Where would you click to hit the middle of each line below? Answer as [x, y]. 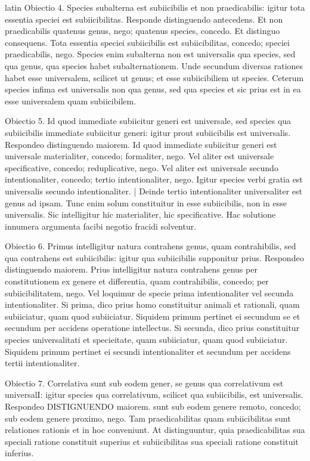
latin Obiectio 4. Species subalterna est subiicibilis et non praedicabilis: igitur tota [155, 7]
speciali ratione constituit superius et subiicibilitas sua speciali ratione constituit [152, 441]
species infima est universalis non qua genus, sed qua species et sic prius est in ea [153, 89]
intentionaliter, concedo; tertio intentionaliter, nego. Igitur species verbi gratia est [154, 179]
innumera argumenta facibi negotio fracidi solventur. [101, 226]
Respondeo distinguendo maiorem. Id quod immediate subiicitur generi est [141, 144]
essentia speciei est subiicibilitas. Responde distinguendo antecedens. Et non [144, 19]
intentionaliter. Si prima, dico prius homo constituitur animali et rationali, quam [152, 304]
